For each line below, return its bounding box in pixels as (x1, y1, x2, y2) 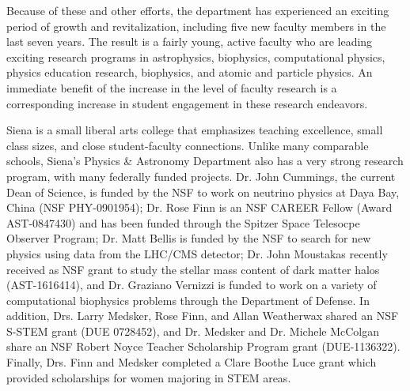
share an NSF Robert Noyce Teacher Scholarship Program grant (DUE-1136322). (6, 338, 401, 355)
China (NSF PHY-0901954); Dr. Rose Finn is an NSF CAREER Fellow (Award (6, 199, 393, 216)
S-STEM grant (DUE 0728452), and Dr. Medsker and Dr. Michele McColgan (6, 322, 380, 339)
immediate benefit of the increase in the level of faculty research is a (6, 79, 337, 96)
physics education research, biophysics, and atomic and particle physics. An (6, 64, 373, 81)
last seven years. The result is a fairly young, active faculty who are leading (6, 33, 373, 50)
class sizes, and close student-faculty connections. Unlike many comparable (6, 137, 369, 153)
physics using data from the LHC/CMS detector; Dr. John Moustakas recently (6, 245, 388, 261)
